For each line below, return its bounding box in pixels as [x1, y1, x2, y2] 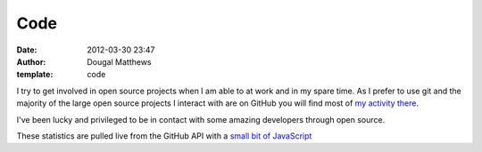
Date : [16, 44, 37, 55]
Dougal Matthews [87, 56, 152, 67]
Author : [16, 56, 46, 67]
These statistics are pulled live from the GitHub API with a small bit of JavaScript [16, 130, 312, 141]
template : [16, 69, 54, 80]
